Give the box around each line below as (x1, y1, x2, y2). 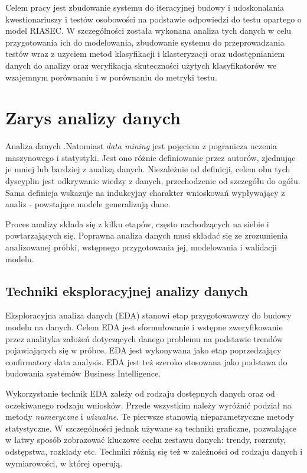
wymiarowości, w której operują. (5, 456, 123, 469)
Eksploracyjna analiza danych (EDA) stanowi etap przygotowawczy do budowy (5, 309, 292, 321)
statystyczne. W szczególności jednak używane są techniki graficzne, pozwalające (5, 421, 297, 434)
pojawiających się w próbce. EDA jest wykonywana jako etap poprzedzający (5, 344, 282, 356)
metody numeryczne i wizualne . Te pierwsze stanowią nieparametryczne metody (5, 410, 294, 423)
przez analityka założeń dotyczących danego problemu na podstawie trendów (5, 332, 283, 345)
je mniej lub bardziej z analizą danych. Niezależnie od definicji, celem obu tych (5, 163, 290, 175)
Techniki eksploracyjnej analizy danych (5, 281, 248, 300)
